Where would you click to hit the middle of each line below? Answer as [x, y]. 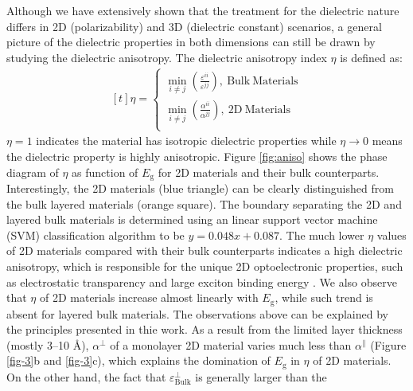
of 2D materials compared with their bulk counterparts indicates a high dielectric [205, 250]
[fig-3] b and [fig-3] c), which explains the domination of [138, 360]
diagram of [33, 172]
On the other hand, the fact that [86, 376]
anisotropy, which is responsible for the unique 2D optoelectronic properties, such [205, 266]
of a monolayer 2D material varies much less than [231, 344]
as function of [105, 172]
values [392, 235]
